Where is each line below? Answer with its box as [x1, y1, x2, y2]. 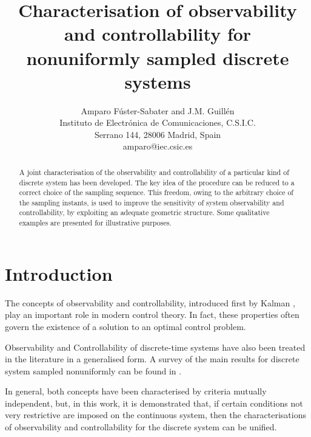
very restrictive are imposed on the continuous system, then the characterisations [5, 408, 306, 421]
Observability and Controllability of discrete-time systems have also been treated [5, 340, 306, 353]
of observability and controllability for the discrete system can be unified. [5, 421, 277, 433]
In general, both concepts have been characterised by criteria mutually [5, 385, 267, 397]
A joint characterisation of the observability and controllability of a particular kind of [19, 167, 289, 177]
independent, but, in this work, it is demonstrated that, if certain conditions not [5, 396, 303, 409]
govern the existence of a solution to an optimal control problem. [5, 320, 246, 332]
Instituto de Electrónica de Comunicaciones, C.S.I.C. [59, 116, 256, 129]
